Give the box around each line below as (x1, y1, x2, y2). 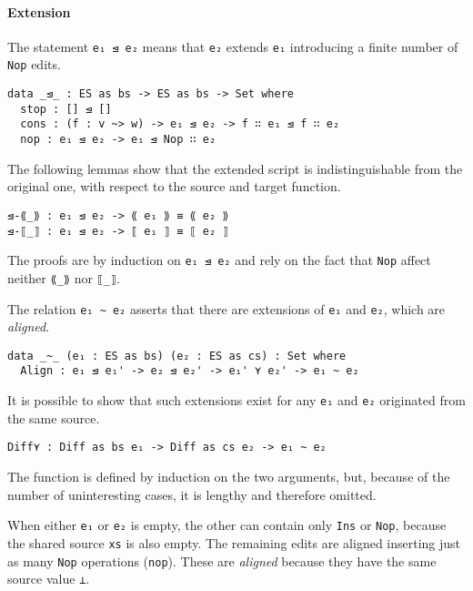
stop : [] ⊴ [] (20, 102, 112, 116)
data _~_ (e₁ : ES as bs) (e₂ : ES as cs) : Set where (7, 349, 347, 362)
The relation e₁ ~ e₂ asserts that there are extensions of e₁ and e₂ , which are (7, 299, 446, 318)
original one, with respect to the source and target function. (7, 177, 341, 196)
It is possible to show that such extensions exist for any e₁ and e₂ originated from (7, 391, 466, 410)
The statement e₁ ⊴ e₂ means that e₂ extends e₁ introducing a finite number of (7, 36, 458, 56)
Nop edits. (7, 55, 61, 74)
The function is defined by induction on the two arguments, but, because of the (7, 467, 450, 486)
